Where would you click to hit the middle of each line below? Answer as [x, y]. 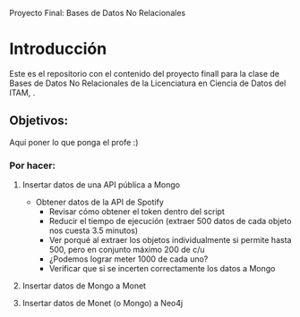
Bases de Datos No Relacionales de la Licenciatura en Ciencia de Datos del [148, 83]
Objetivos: [39, 121]
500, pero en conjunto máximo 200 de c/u [127, 250]
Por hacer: [33, 165]
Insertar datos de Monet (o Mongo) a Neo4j [103, 304]
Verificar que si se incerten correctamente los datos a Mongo [162, 269]
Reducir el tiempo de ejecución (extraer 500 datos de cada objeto [170, 221]
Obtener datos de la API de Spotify [99, 202]
